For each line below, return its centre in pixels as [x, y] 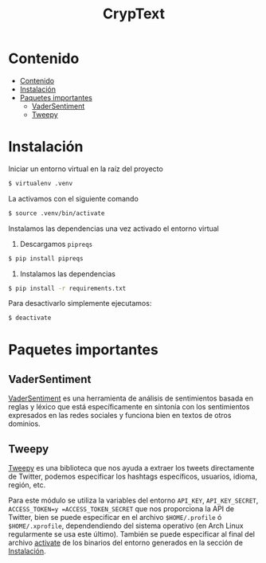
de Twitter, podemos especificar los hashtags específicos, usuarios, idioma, [133, 477]
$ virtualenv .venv [41, 183]
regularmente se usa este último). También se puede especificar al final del [131, 534]
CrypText [134, 14]
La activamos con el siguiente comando [74, 198]
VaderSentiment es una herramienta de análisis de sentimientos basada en [131, 398]
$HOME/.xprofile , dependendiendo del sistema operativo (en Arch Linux [126, 526]
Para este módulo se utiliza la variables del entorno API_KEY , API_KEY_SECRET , [133, 500]
